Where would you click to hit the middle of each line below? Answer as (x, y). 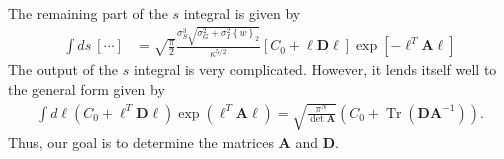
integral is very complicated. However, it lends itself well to (315, 69)
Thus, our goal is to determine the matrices (141, 142)
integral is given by (242, 13)
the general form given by (86, 88)
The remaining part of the (88, 13)
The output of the (63, 69)
